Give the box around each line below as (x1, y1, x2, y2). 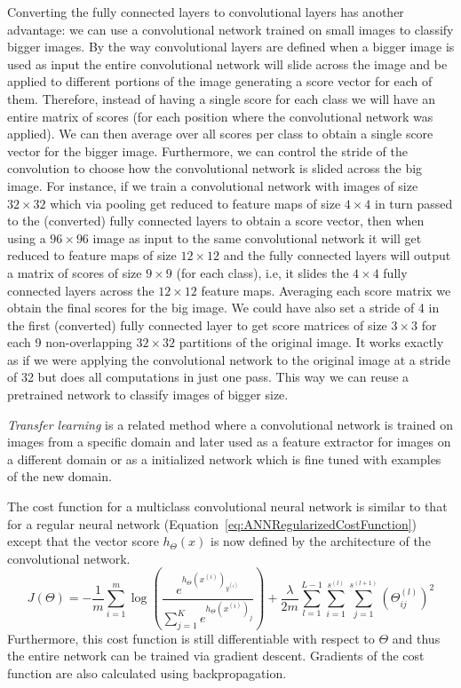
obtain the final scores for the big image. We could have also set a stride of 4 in (7, 298, 440, 317)
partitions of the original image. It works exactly (179, 333, 444, 352)
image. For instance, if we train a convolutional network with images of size (7, 176, 418, 194)
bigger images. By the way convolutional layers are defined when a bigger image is (7, 37, 455, 56)
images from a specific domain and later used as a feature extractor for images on (7, 432, 451, 451)
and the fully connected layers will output (223, 246, 451, 265)
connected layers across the (7, 281, 155, 299)
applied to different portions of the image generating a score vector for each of (7, 72, 433, 91)
